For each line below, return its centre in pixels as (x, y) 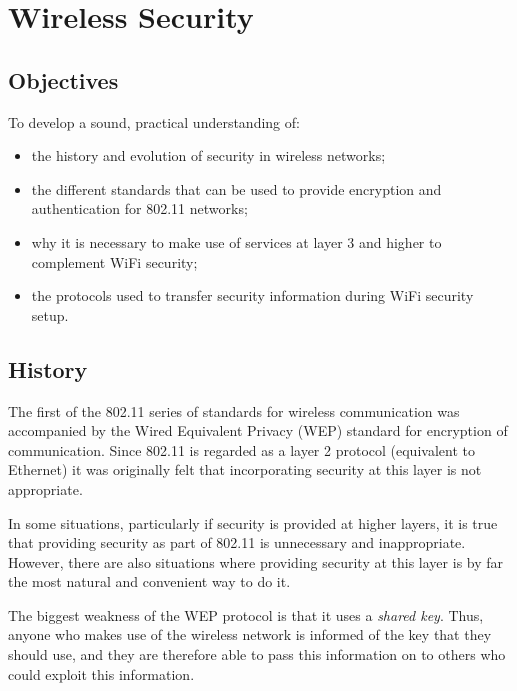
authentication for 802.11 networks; (139, 208)
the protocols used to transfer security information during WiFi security (252, 295)
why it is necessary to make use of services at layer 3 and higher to (236, 241)
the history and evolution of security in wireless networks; (208, 155)
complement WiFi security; (114, 261)
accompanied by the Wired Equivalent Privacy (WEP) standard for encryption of (258, 430)
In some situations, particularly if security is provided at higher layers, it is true (253, 522)
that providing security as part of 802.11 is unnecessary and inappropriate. (237, 542)
